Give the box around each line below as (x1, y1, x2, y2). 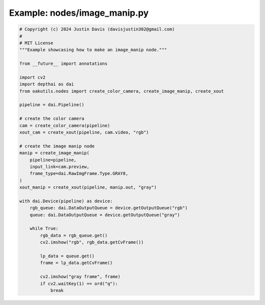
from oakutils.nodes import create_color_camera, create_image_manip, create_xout (19, 88, 224, 94)
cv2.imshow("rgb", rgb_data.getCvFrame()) (40, 240, 144, 245)
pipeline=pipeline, (29, 157, 77, 163)
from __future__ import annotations (19, 61, 108, 66)
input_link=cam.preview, (29, 164, 90, 169)
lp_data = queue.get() (40, 253, 95, 259)
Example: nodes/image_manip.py (9, 7, 149, 18)
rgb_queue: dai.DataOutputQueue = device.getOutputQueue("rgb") (29, 205, 188, 211)
